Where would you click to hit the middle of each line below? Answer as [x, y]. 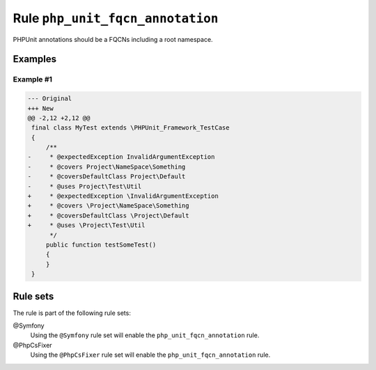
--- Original [50, 99]
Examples [35, 59]
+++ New [40, 108]
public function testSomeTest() [101, 245]
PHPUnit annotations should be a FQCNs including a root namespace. [113, 39]
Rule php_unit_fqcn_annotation [116, 18]
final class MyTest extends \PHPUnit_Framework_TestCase [131, 128]
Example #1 [32, 79]
